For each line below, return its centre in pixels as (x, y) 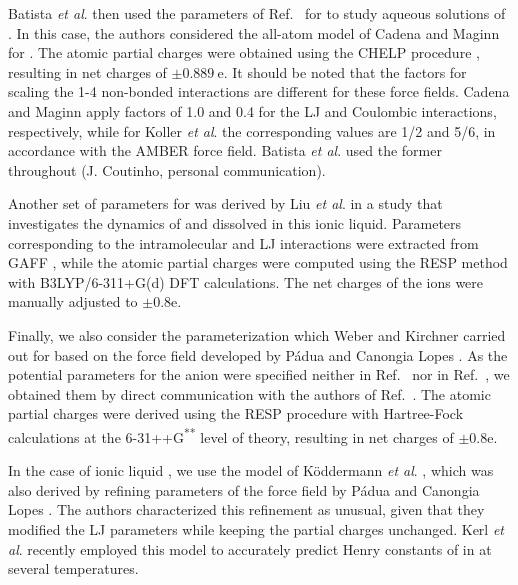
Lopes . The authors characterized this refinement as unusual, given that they (246, 509)
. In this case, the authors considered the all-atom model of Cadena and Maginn (254, 32)
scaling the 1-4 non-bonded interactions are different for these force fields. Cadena (259, 91)
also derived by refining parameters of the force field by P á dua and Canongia (244, 489)
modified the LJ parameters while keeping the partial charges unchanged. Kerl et (256, 528)
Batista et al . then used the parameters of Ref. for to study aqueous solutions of (257, 13)
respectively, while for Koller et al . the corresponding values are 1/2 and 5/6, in (252, 130)
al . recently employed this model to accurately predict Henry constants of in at (250, 548)
